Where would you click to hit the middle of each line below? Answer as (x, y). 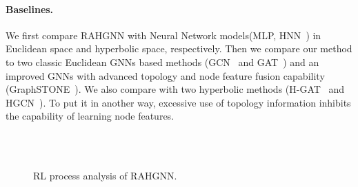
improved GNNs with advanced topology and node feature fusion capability (165, 75)
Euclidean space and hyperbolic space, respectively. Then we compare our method (179, 48)
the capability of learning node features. (90, 116)
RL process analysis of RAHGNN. (105, 176)
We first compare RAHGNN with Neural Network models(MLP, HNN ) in (163, 35)
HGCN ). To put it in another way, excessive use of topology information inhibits (178, 102)
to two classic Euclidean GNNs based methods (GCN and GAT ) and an (162, 62)
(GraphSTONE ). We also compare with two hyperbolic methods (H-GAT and (175, 89)
